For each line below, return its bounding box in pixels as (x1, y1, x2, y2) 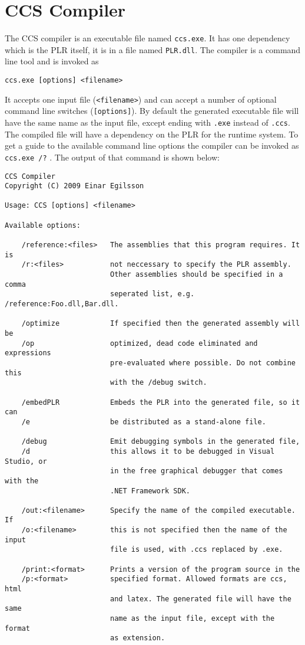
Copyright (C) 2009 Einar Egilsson (5, 182, 144, 191)
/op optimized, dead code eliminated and (21, 339, 258, 348)
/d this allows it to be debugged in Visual (21, 447, 275, 456)
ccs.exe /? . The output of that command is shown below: (5, 150, 220, 163)
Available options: (5, 221, 81, 230)
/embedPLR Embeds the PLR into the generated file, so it (21, 398, 300, 407)
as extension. (110, 634, 165, 643)
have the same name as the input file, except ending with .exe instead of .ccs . (5, 116, 290, 128)
